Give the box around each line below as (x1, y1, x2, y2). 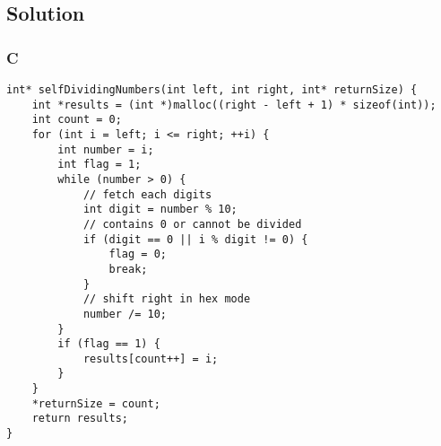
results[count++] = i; (82, 352, 219, 365)
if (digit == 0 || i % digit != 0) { (82, 232, 308, 246)
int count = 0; (31, 113, 122, 127)
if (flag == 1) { (57, 337, 160, 351)
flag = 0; (108, 248, 167, 261)
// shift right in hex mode (82, 293, 251, 306)
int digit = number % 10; (82, 203, 238, 216)
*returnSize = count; (31, 397, 160, 410)
